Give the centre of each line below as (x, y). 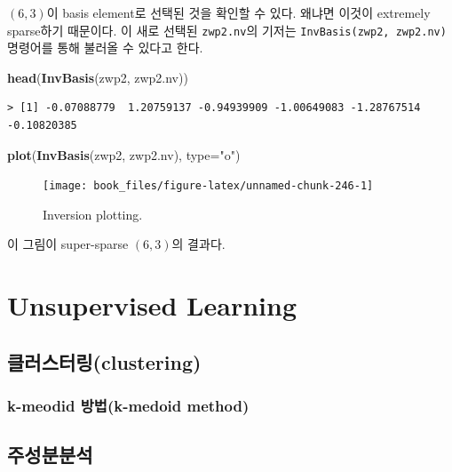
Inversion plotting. (93, 214)
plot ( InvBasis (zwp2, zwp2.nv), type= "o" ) (124, 154)
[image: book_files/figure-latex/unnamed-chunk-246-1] (208, 186)
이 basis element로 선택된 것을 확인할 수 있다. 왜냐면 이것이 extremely (238, 12)
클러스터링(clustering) (104, 361)
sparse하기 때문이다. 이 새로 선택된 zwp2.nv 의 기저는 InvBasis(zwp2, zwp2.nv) (227, 30)
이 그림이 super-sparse (68, 244)
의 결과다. (198, 244)
